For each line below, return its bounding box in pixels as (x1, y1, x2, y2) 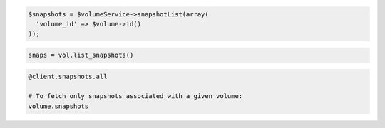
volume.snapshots (28, 102, 89, 110)
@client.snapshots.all (28, 72, 108, 80)
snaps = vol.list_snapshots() (28, 50, 134, 59)
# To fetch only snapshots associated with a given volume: (28, 92, 243, 100)
